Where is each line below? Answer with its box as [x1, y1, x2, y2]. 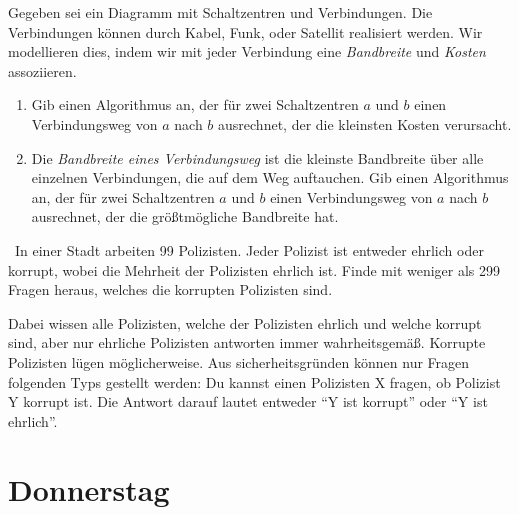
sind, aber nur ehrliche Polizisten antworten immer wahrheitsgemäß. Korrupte [8, 332, 486, 353]
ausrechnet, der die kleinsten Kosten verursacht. [218, 113, 512, 134]
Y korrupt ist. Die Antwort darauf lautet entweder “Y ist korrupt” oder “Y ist [8, 391, 488, 412]
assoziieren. [8, 60, 77, 81]
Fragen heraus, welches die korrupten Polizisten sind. [8, 279, 333, 300]
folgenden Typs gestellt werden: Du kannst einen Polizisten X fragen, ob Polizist [8, 371, 501, 392]
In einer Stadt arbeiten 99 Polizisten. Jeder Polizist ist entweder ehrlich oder [14, 239, 484, 260]
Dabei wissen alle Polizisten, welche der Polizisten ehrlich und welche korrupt [8, 312, 482, 333]
